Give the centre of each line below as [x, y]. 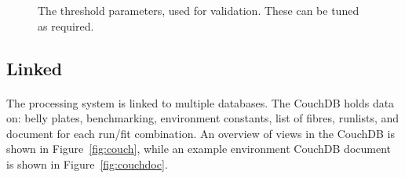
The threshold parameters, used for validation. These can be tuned [199, 10]
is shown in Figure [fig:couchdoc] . [87, 163]
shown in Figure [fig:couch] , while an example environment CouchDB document [199, 149]
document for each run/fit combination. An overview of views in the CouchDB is [201, 133]
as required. [66, 25]
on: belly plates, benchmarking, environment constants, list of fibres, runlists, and [203, 118]
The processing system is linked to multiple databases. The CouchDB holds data [201, 102]
